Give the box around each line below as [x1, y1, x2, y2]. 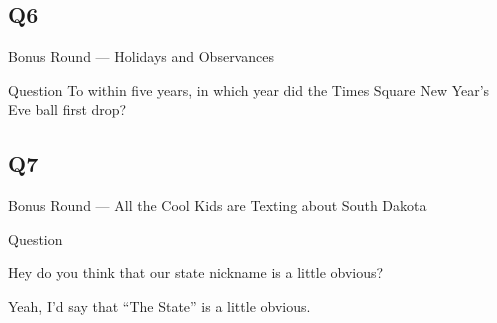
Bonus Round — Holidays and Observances [8, 46, 274, 67]
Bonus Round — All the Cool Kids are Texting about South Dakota [8, 195, 427, 216]
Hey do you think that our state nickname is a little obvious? [8, 262, 384, 283]
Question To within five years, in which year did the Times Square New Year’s [8, 79, 490, 100]
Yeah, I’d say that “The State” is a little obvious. [8, 295, 311, 316]
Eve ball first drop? [8, 99, 127, 120]
